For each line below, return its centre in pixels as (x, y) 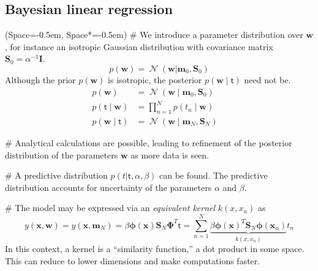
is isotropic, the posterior (155, 79)
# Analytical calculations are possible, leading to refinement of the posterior (149, 142)
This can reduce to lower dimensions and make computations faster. (133, 260)
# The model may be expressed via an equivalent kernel (110, 208)
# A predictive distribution (56, 175)
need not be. (267, 79)
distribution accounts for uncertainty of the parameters (108, 187)
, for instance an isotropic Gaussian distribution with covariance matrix (139, 46)
